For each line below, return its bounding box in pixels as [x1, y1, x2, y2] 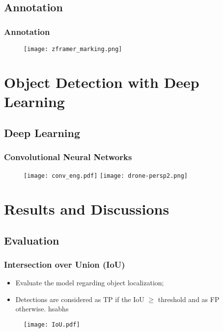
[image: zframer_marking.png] [24, 46, 122, 53]
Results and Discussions [4, 199, 169, 219]
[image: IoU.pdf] [24, 321, 80, 329]
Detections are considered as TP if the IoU [15, 294, 144, 304]
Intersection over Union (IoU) [4, 258, 125, 270]
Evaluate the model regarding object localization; [15, 277, 164, 288]
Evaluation [4, 232, 59, 248]
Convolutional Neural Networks [4, 150, 132, 163]
